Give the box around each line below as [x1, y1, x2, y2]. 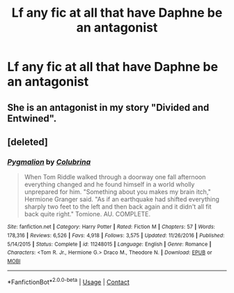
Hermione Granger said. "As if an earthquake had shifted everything [24, 195, 219, 204]
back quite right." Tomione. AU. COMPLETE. [24, 210, 151, 218]
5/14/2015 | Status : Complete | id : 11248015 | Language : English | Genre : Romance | [7, 241, 212, 248]
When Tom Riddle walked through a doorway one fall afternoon [24, 173, 206, 181]
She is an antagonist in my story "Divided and [7, 101, 210, 113]
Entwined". [7, 112, 57, 124]
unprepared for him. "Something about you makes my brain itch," [24, 188, 211, 196]
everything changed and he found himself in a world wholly [24, 180, 195, 189]
